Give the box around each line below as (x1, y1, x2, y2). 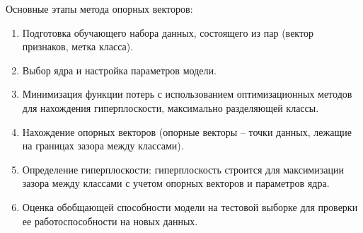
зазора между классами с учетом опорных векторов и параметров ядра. (22, 176, 330, 191)
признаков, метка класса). (22, 39, 134, 54)
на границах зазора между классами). (22, 138, 184, 153)
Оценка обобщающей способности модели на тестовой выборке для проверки (22, 199, 358, 214)
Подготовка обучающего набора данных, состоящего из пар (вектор (22, 25, 313, 40)
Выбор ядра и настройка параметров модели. (22, 62, 217, 77)
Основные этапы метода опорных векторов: (6, 1, 193, 16)
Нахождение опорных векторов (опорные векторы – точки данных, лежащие (22, 124, 352, 139)
